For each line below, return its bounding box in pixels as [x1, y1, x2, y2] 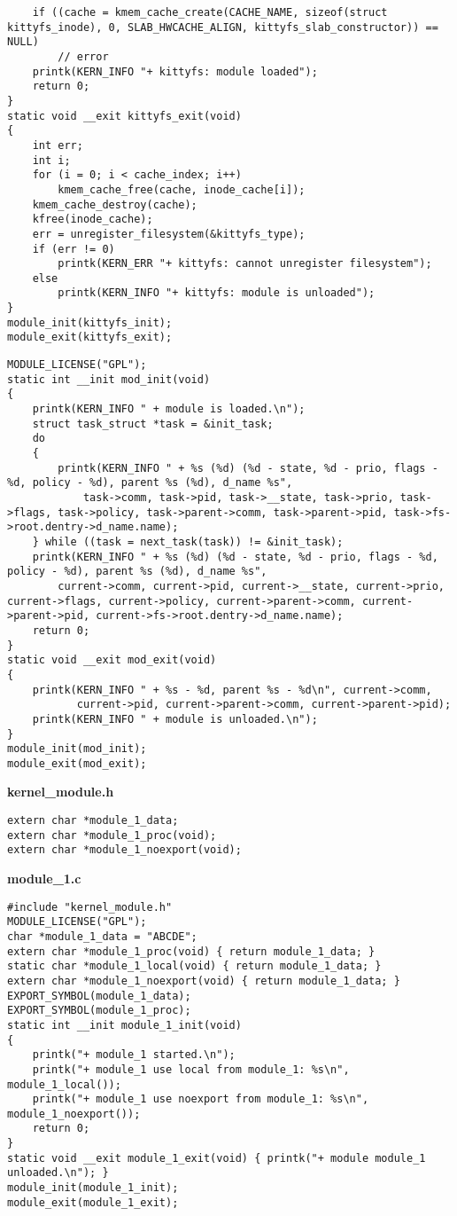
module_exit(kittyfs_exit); [7, 331, 173, 344]
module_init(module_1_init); [7, 1181, 179, 1195]
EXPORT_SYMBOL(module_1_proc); [7, 1004, 191, 1017]
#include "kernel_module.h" [7, 900, 173, 914]
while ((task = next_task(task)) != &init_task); [44, 535, 344, 548]
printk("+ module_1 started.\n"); [32, 1048, 236, 1062]
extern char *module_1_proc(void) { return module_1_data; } [7, 945, 376, 958]
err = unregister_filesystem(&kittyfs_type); [32, 227, 306, 240]
